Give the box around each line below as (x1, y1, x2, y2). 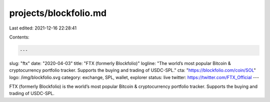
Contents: (9, 34, 29, 40)
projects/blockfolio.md (9, 7, 107, 18)
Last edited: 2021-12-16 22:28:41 (9, 25, 77, 31)
